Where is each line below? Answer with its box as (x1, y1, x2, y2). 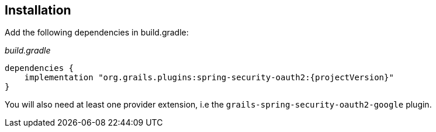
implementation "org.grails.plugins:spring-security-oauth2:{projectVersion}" (24, 73, 394, 83)
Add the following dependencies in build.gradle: (5, 27, 189, 38)
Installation (5, 3, 71, 17)
